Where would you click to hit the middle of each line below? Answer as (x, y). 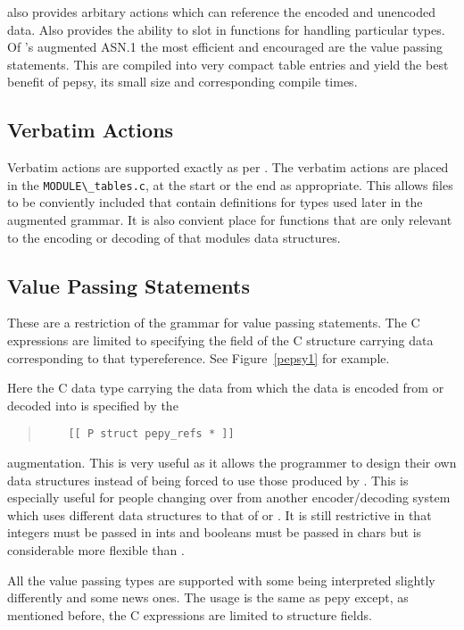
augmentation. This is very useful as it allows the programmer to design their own (232, 463)
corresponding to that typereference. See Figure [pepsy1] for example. (199, 357)
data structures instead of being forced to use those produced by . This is (208, 480)
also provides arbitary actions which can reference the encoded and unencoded (221, 12)
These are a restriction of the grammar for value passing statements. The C (214, 323)
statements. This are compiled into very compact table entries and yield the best (228, 64)
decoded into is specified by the (93, 405)
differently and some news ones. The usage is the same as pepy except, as (208, 597)
